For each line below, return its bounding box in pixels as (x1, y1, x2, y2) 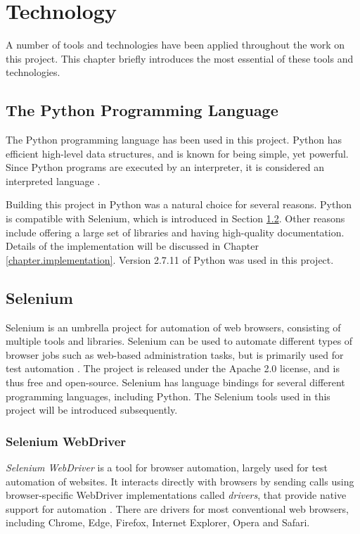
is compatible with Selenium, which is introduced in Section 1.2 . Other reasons (6, 211, 345, 226)
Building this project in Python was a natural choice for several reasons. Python (6, 197, 352, 212)
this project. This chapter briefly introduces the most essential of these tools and (6, 51, 354, 65)
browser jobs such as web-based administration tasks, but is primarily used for (6, 347, 344, 362)
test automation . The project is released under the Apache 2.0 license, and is (6, 361, 340, 376)
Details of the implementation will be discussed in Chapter (6, 239, 259, 253)
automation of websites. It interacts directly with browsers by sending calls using (6, 473, 354, 488)
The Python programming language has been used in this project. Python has (6, 132, 342, 147)
